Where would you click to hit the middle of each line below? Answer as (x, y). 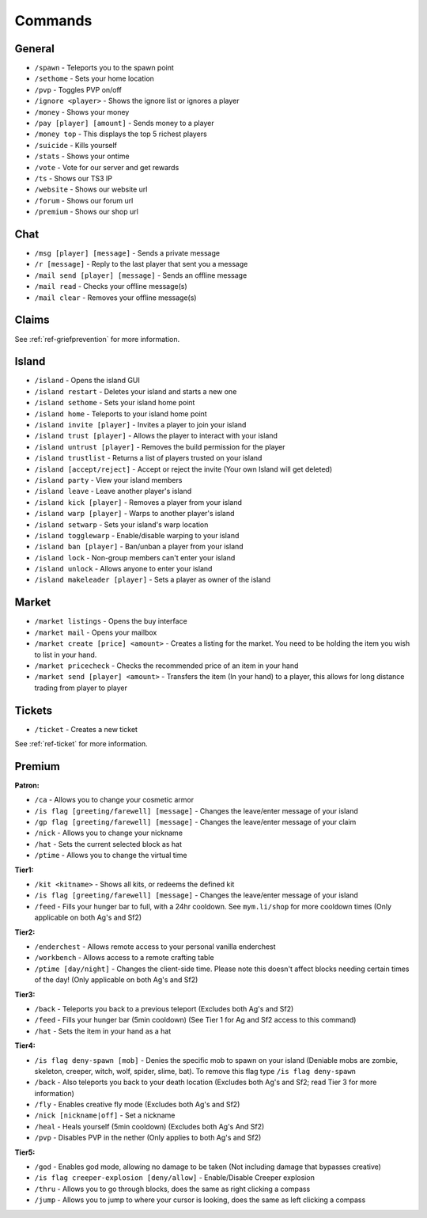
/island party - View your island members (108, 480)
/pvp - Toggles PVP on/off (78, 89)
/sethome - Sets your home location (94, 78)
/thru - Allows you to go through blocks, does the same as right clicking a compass (172, 1189)
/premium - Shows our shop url (86, 212)
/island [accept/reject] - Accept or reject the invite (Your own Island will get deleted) (183, 469)
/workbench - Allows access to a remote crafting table (124, 958)
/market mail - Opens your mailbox (96, 632)
